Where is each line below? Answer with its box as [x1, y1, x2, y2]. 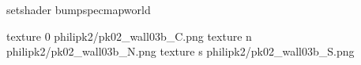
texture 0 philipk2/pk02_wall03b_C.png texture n [6, 27, 252, 44]
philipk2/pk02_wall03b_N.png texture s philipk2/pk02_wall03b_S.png [6, 43, 355, 60]
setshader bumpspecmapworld [6, 2, 151, 17]
